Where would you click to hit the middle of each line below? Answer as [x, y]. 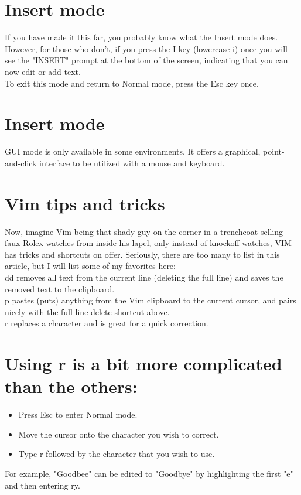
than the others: [71, 386]
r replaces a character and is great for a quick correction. [107, 323]
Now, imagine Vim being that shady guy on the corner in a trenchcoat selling [144, 231]
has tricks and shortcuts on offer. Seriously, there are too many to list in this [142, 254]
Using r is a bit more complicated [143, 363]
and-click [21, 163]
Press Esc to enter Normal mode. [78, 414]
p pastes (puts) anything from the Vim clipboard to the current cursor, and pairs [150, 300]
